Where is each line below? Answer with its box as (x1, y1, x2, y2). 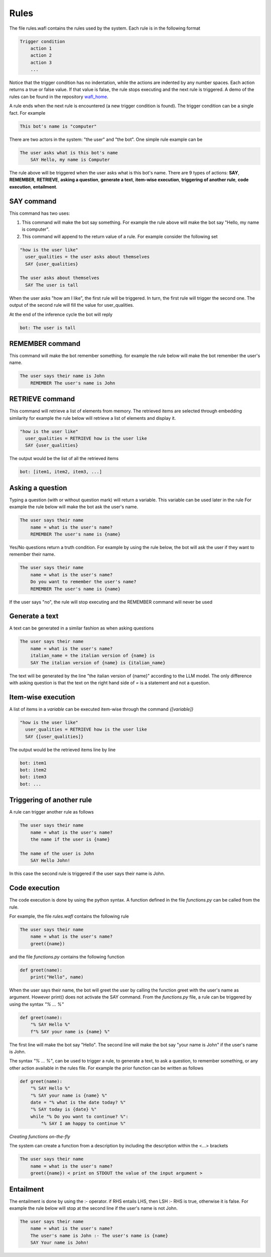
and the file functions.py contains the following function (9, 953, 125, 960)
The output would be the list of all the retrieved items (9, 456, 119, 462)
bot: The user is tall (20, 325, 76, 330)
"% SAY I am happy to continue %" (41, 1121, 126, 1126)
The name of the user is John (20, 850, 94, 856)
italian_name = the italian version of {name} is (30, 653, 155, 659)
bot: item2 (20, 767, 47, 773)
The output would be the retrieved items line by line (9, 747, 116, 753)
